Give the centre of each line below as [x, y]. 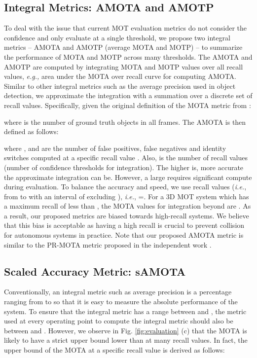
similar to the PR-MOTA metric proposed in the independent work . [108, 244]
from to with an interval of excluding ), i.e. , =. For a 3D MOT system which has [127, 196]
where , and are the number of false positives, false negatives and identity [115, 148]
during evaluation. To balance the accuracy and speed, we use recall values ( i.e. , [125, 187]
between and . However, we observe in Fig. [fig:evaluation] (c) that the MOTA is [126, 330]
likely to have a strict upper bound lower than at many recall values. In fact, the [126, 340]
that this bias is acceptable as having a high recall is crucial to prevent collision [124, 225]
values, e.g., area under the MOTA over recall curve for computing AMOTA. [120, 76]
